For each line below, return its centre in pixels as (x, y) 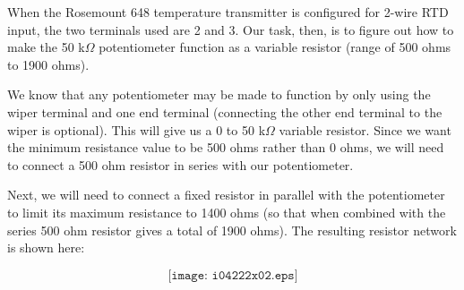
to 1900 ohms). (48, 64)
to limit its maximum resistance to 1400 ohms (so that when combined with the (227, 212)
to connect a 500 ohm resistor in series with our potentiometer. (180, 164)
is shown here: (46, 247)
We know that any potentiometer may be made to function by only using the (219, 94)
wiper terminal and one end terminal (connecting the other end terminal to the (225, 111)
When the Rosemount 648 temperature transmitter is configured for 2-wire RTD (228, 12)
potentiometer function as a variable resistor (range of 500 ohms (275, 47)
